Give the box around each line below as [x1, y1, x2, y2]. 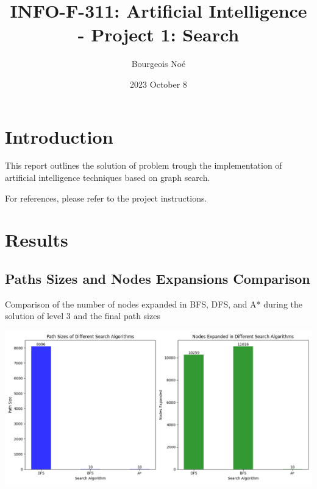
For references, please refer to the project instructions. [5, 191, 207, 204]
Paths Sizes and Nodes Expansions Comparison [5, 269, 310, 287]
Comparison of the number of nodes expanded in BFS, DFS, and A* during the [5, 297, 302, 310]
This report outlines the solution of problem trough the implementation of [5, 159, 282, 172]
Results [5, 227, 68, 252]
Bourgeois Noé [131, 57, 186, 70]
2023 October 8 [130, 77, 187, 90]
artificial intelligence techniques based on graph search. [5, 171, 210, 184]
